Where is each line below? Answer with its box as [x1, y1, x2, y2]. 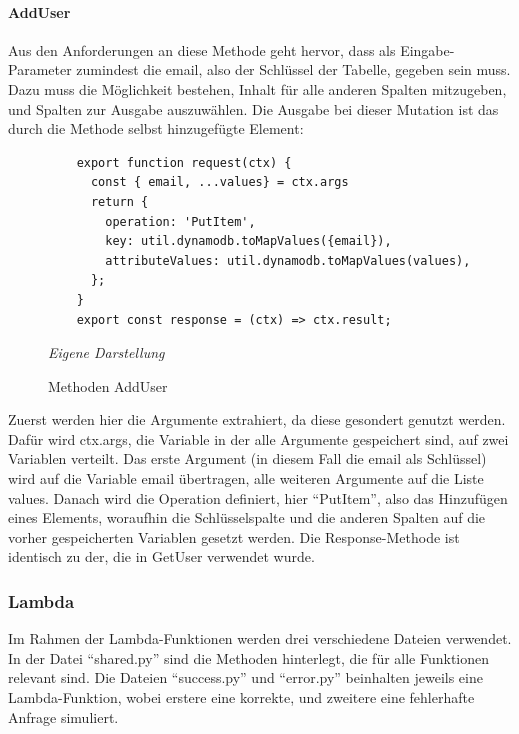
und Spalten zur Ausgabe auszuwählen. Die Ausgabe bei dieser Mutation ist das [8, 98, 499, 119]
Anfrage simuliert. [8, 706, 119, 727]
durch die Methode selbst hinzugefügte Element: [8, 118, 304, 139]
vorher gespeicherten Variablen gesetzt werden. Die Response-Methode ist [8, 526, 460, 547]
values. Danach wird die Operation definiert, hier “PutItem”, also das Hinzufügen [8, 487, 508, 508]
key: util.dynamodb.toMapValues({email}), [105, 234, 392, 249]
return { [90, 194, 149, 209]
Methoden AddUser [48, 375, 168, 396]
